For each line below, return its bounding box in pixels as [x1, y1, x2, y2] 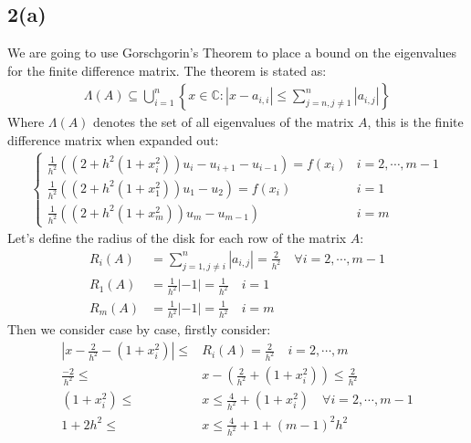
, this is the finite [367, 112, 464, 132]
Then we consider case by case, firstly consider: [7, 320, 271, 339]
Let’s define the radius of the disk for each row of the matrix [7, 228, 347, 248]
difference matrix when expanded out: [7, 131, 219, 150]
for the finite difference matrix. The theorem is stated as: [7, 60, 327, 79]
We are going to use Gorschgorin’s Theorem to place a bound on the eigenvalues [7, 43, 457, 62]
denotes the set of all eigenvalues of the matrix [93, 112, 354, 132]
